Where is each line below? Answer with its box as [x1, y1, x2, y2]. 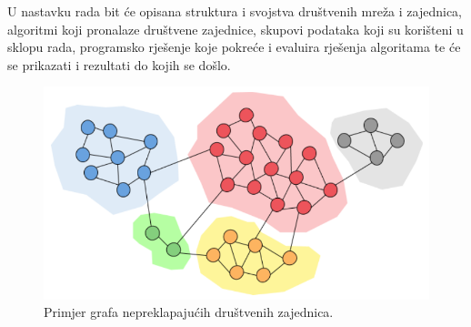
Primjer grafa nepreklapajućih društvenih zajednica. [44, 302, 334, 322]
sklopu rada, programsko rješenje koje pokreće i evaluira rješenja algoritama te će [7, 37, 461, 56]
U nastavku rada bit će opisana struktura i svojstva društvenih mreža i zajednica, [7, 2, 463, 20]
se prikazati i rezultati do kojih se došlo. [7, 55, 231, 74]
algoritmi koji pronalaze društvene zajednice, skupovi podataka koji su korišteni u [7, 19, 464, 38]
